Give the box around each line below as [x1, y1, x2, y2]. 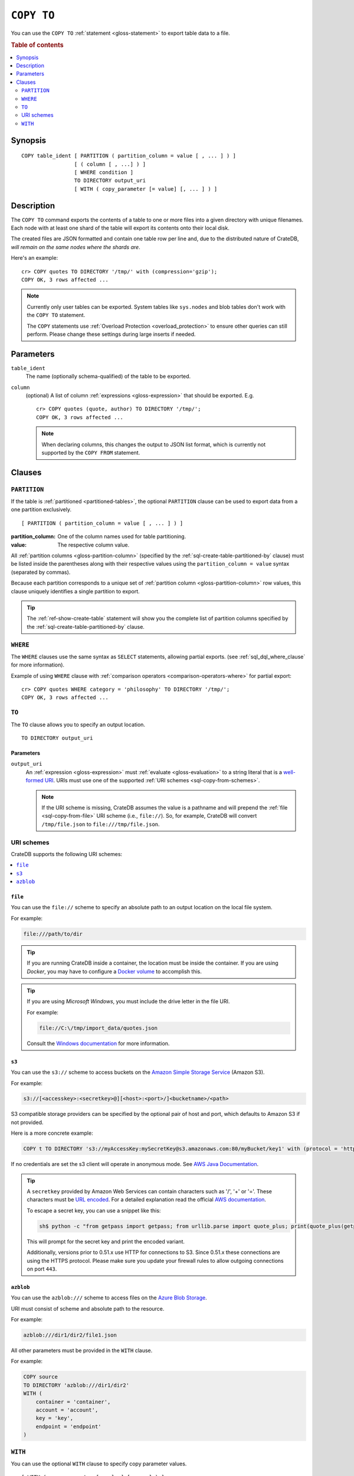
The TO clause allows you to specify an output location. [11, 721, 146, 728]
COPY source [23, 1373, 58, 1380]
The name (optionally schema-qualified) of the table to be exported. [25, 373, 191, 380]
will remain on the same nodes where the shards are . [11, 243, 141, 250]
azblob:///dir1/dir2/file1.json [23, 1332, 117, 1338]
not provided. [11, 1119, 44, 1126]
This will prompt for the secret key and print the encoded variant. [27, 1237, 185, 1245]
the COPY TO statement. [27, 312, 86, 319]
